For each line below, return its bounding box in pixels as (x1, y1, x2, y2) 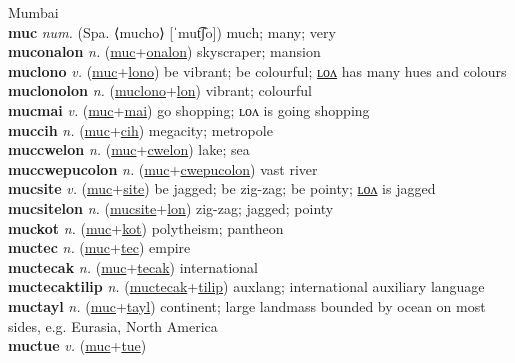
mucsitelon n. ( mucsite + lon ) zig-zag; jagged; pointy (8, 197, 334, 218)
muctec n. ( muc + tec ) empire (8, 237, 191, 258)
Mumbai (8, 2, 59, 22)
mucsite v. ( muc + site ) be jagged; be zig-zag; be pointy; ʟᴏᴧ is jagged (8, 178, 436, 199)
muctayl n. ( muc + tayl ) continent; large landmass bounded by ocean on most (8, 295, 486, 316)
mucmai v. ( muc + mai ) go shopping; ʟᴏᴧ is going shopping (8, 99, 370, 120)
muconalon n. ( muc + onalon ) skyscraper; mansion (8, 41, 321, 62)
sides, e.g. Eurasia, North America (8, 315, 218, 336)
